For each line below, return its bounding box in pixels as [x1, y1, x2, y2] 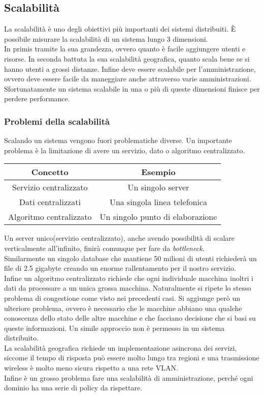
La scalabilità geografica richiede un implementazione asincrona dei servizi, [4, 342, 237, 353]
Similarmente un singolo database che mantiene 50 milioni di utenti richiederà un [4, 252, 257, 263]
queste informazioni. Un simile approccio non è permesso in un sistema [4, 322, 225, 333]
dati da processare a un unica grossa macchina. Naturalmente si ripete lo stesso [4, 282, 251, 293]
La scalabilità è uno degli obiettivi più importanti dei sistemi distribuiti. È [4, 23, 236, 34]
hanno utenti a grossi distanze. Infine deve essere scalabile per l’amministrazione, [4, 63, 256, 74]
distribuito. [4, 332, 39, 343]
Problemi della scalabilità [4, 115, 110, 127]
